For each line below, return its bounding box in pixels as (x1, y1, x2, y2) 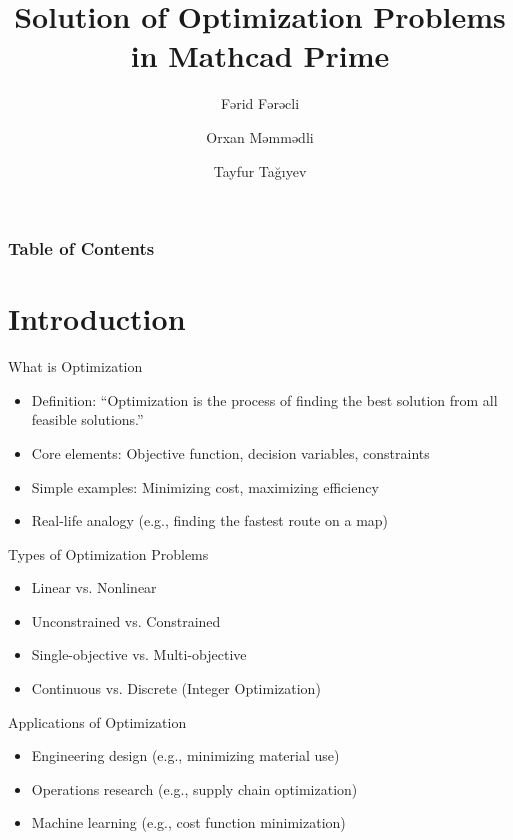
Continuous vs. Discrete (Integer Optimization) (31, 678, 321, 699)
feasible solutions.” (31, 409, 144, 430)
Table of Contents (8, 236, 155, 261)
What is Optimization (8, 356, 143, 377)
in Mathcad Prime (130, 35, 390, 76)
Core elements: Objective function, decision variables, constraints (31, 442, 430, 463)
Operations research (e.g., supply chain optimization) (31, 778, 358, 799)
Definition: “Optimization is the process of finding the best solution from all (31, 389, 498, 410)
